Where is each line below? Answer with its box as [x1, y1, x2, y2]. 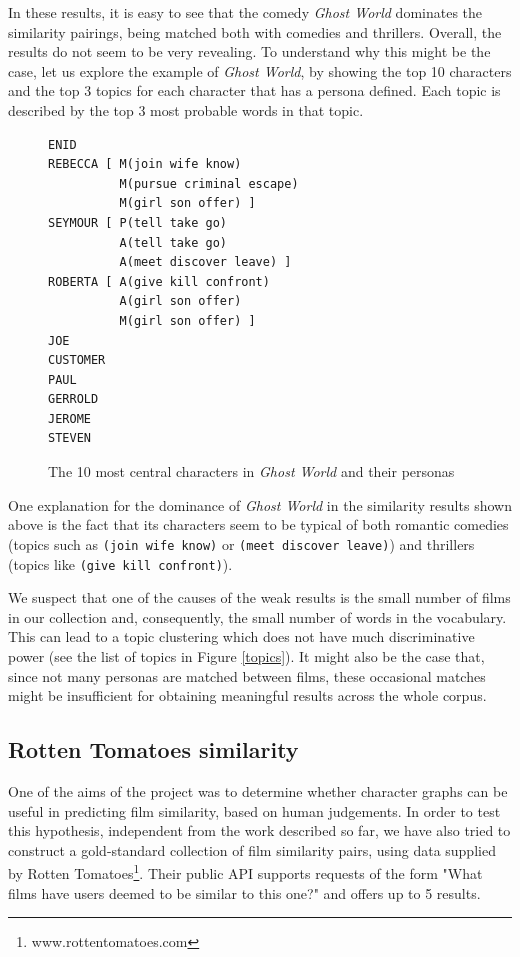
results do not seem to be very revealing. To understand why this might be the [8, 41, 491, 62]
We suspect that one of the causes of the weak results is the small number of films [8, 587, 511, 608]
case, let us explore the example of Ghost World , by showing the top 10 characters [8, 60, 512, 81]
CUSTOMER [48, 353, 106, 368]
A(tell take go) [119, 235, 227, 250]
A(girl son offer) [119, 294, 242, 309]
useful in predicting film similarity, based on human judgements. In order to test [8, 800, 501, 821]
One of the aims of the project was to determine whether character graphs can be [8, 780, 508, 801]
